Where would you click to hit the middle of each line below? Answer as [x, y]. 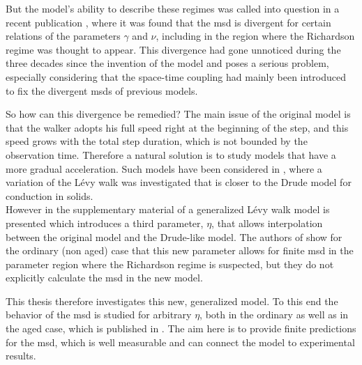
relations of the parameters [63, 36]
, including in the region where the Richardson [255, 36]
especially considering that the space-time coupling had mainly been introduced [176, 76]
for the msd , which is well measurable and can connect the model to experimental [180, 342]
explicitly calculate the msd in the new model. [104, 278]
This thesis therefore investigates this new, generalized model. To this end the [172, 301]
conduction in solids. [50, 195]
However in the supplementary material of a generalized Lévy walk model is [168, 209]
